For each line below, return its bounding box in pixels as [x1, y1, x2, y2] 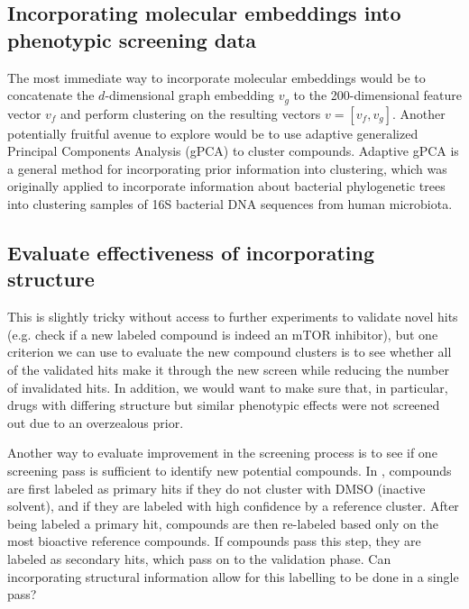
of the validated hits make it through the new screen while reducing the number [7, 359, 449, 378]
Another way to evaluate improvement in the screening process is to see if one [7, 443, 437, 462]
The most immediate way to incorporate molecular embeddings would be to [7, 68, 426, 86]
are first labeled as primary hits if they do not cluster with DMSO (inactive [7, 478, 426, 497]
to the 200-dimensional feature [293, 86, 462, 105]
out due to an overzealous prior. [7, 413, 184, 432]
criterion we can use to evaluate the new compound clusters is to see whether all [7, 342, 452, 361]
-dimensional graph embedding [105, 86, 274, 105]
